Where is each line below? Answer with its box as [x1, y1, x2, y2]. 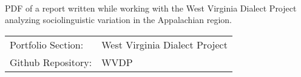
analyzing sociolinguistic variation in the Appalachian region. [5, 13, 232, 26]
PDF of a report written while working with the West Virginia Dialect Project [5, 1, 297, 14]
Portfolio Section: [10, 37, 84, 52]
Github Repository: [10, 55, 92, 69]
